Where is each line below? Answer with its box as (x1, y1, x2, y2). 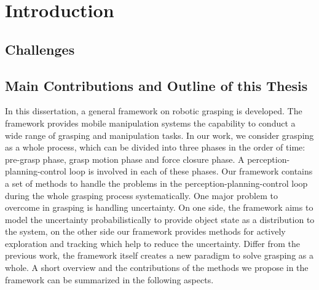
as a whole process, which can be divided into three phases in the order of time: (5, 141, 305, 154)
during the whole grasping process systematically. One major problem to (5, 189, 278, 202)
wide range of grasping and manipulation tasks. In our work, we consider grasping (5, 128, 314, 141)
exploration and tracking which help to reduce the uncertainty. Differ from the (5, 237, 300, 249)
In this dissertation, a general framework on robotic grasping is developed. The (5, 104, 302, 117)
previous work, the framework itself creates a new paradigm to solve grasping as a (5, 249, 313, 262)
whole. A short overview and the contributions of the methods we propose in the (5, 261, 309, 274)
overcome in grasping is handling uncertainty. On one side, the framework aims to (5, 201, 313, 214)
